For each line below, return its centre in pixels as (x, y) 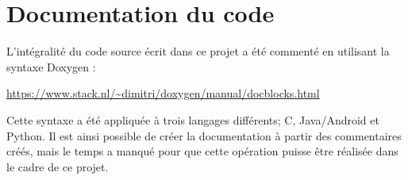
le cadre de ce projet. (58, 166)
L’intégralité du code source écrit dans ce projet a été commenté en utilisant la (198, 51)
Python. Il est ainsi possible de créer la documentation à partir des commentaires (204, 135)
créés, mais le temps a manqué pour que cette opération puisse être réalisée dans (202, 151)
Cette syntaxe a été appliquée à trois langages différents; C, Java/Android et (193, 119)
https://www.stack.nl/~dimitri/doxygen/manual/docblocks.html (163, 93)
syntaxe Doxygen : (51, 66)
